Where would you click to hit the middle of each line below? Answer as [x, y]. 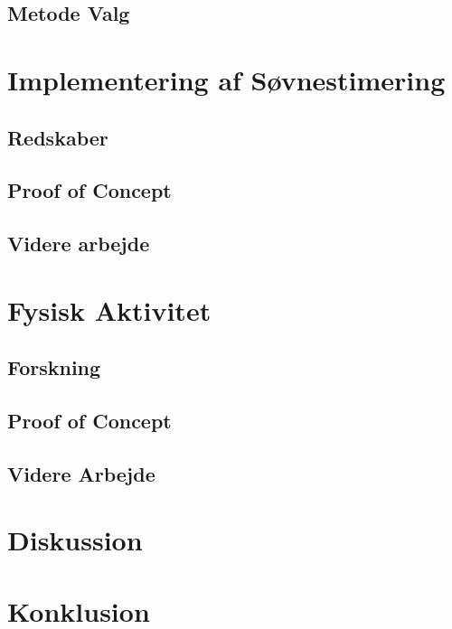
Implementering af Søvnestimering [226, 79]
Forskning [54, 367]
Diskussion [75, 540]
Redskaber [58, 137]
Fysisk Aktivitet [109, 310]
